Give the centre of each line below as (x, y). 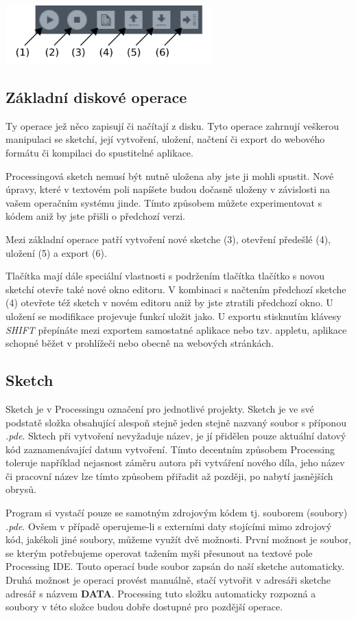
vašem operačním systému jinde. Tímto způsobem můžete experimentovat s (164, 202)
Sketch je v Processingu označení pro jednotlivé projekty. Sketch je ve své (160, 408)
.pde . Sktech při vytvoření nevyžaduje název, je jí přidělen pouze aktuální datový (176, 436)
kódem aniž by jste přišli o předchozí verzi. (95, 216)
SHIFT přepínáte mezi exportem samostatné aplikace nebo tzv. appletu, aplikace (176, 329)
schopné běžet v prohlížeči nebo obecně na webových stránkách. (140, 343)
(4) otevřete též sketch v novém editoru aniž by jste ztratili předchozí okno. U (169, 302)
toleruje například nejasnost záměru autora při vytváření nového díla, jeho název (175, 462)
